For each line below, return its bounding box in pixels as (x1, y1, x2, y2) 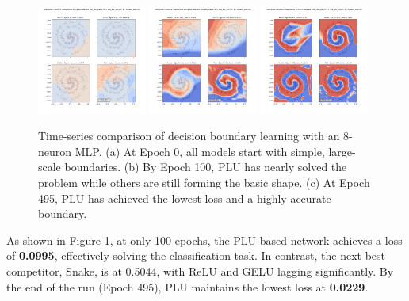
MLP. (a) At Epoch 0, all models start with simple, (75, 143, 325, 159)
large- (328, 143, 356, 159)
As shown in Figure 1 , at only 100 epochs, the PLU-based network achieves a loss (6, 231, 403, 248)
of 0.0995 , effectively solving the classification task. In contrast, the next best (6, 247, 386, 264)
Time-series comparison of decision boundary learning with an (38, 128, 340, 144)
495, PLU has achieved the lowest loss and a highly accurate (38, 189, 331, 206)
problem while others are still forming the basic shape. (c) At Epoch (38, 174, 370, 191)
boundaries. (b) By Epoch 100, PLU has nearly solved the (64, 158, 347, 175)
